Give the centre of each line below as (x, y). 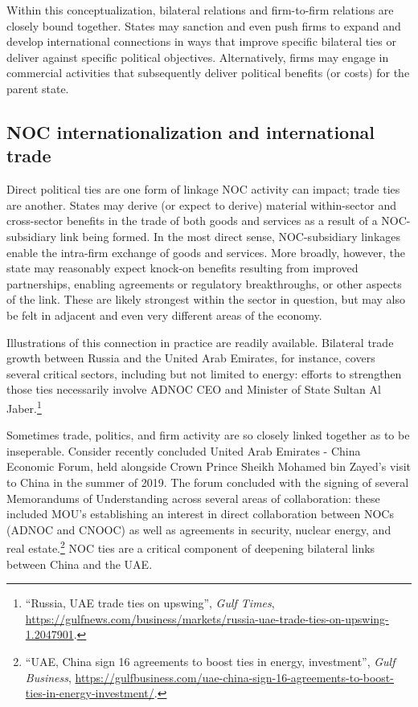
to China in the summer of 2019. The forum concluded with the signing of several (208, 482)
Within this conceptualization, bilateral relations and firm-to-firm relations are (200, 10)
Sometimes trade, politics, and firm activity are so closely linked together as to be (208, 435)
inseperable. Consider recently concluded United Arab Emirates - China (184, 450)
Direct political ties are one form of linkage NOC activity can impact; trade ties (203, 189)
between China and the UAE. (80, 564)
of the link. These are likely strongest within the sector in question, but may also (206, 299)
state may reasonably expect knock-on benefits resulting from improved (182, 268)
